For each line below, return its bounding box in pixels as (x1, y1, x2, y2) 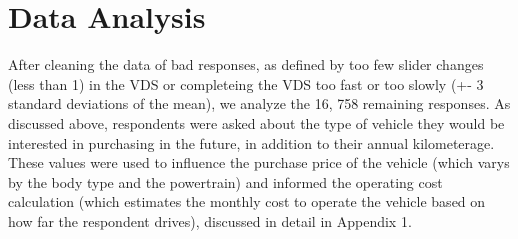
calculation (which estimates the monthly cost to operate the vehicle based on (8, 191, 486, 212)
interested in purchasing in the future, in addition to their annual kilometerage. (8, 132, 495, 153)
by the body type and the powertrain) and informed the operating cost (8, 171, 443, 192)
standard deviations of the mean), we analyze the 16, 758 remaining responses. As (8, 93, 511, 114)
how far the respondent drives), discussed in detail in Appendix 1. (8, 210, 412, 231)
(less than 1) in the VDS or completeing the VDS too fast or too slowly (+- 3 (8, 73, 484, 94)
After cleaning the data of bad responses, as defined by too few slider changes (8, 54, 484, 75)
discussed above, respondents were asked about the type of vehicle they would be (8, 112, 505, 133)
